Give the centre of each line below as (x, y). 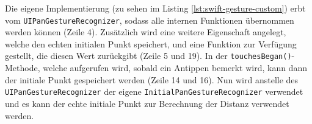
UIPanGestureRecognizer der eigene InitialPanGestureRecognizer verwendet (154, 91)
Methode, (23, 68)
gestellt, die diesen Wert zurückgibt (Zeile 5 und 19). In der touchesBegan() (148, 56)
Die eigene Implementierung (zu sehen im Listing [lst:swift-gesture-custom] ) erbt (155, 8)
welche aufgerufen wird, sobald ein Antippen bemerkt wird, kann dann (175, 68)
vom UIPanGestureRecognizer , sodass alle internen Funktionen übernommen (150, 20)
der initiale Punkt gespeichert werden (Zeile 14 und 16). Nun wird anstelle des (152, 79)
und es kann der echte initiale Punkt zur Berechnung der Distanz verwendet (147, 103)
